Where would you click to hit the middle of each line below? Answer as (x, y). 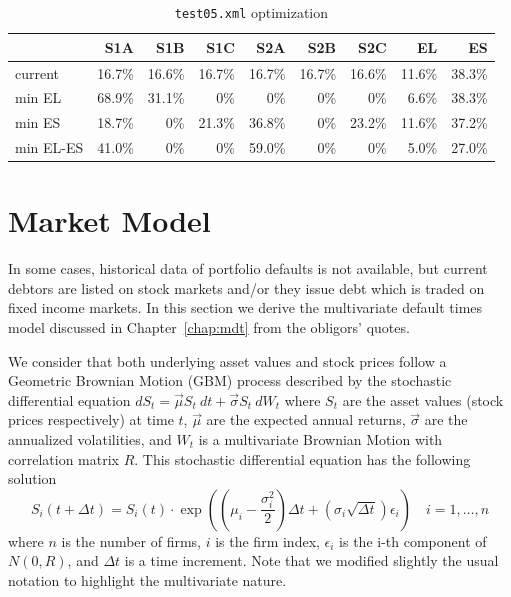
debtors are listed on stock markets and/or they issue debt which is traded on (246, 287)
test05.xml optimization (251, 12)
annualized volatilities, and (90, 439)
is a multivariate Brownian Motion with (320, 439)
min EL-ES (49, 147)
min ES (38, 122)
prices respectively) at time (91, 419)
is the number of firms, (131, 540)
